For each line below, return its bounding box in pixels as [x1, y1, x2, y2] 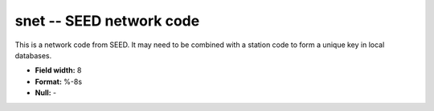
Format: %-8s [35, 77, 83, 86]
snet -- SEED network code [14, 12, 200, 30]
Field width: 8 [35, 65, 82, 75]
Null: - [35, 88, 57, 97]
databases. [14, 50, 52, 60]
